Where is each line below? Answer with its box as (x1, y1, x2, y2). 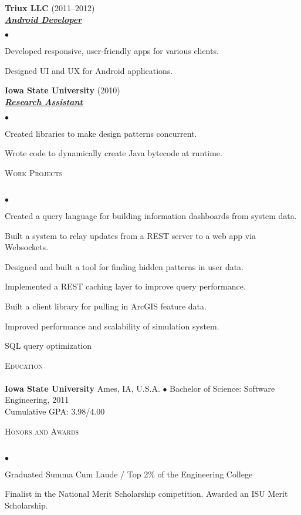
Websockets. (5, 241, 49, 253)
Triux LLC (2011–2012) (5, 2, 95, 14)
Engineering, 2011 (5, 393, 69, 406)
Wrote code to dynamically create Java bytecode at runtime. (5, 147, 222, 159)
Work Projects (5, 166, 63, 179)
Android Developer (5, 13, 82, 25)
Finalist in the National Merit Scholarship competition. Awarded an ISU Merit (5, 487, 288, 500)
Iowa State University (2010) (5, 84, 120, 96)
